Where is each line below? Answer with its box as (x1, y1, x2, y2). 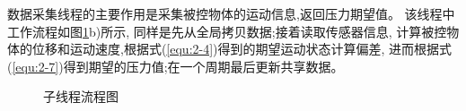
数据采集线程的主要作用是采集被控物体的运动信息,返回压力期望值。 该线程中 (7, 4, 455, 22)
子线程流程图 (43, 87, 119, 106)
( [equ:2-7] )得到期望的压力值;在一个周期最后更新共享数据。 (7, 56, 344, 75)
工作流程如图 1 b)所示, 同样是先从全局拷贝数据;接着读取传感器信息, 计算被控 (7, 21, 447, 40)
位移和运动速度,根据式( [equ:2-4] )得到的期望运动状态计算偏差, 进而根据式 (31, 39, 453, 58)
